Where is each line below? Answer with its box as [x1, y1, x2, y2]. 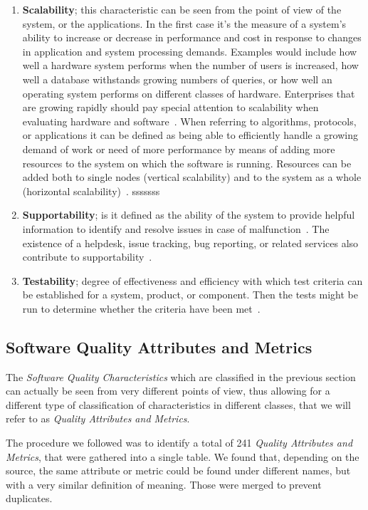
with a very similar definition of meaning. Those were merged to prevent [6, 477, 322, 491]
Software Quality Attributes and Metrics [6, 335, 312, 358]
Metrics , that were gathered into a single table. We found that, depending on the [6, 449, 359, 464]
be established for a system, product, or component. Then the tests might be [22, 287, 358, 302]
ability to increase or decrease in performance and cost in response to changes [22, 30, 362, 45]
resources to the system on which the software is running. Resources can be [22, 155, 352, 170]
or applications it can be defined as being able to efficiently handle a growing [22, 127, 358, 142]
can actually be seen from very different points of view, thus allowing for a [6, 383, 330, 398]
